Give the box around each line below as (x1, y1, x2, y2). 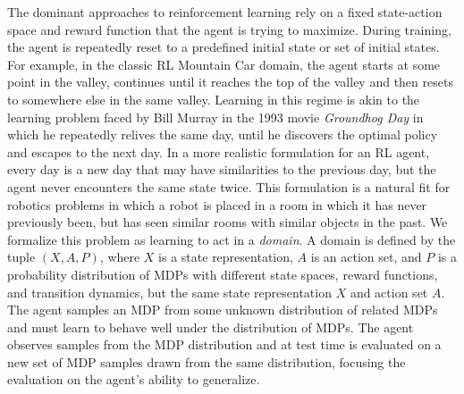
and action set (350, 282, 428, 301)
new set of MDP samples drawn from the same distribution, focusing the (7, 352, 406, 371)
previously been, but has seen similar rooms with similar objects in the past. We (7, 213, 448, 231)
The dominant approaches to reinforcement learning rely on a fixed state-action (7, 3, 443, 21)
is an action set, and (310, 247, 422, 266)
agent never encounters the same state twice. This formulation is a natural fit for (7, 177, 451, 196)
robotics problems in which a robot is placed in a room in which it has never (7, 195, 427, 214)
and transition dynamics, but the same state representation (7, 282, 332, 301)
